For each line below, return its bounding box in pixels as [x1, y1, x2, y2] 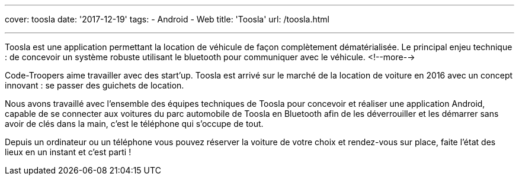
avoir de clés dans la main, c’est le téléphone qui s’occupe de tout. [5, 119, 264, 129]
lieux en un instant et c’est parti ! [5, 147, 132, 157]
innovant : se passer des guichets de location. [5, 80, 184, 90]
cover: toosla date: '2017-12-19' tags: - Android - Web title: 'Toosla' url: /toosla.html [5, 14, 329, 24]
